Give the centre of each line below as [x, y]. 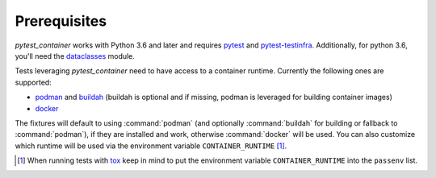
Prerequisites [61, 21]
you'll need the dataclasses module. [75, 56]
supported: [33, 82]
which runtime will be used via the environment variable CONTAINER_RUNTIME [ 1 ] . [151, 146]
